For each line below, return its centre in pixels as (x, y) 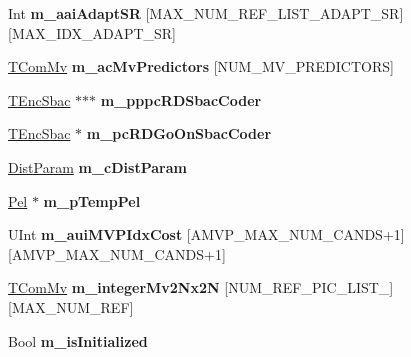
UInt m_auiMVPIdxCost (95, 234)
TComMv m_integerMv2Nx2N (114, 287)
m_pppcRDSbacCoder (181, 99)
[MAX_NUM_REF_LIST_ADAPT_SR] (274, 13)
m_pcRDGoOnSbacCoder (179, 133)
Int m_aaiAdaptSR (74, 13)
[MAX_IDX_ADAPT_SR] (92, 32)
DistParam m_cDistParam (97, 166)
